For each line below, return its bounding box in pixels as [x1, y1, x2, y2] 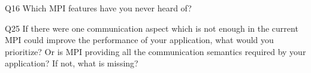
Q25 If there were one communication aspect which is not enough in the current [5, 22, 298, 34]
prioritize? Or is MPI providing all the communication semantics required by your [5, 45, 306, 57]
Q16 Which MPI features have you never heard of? [5, 2, 192, 14]
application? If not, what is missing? [5, 57, 138, 69]
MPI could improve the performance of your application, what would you [5, 34, 274, 46]
